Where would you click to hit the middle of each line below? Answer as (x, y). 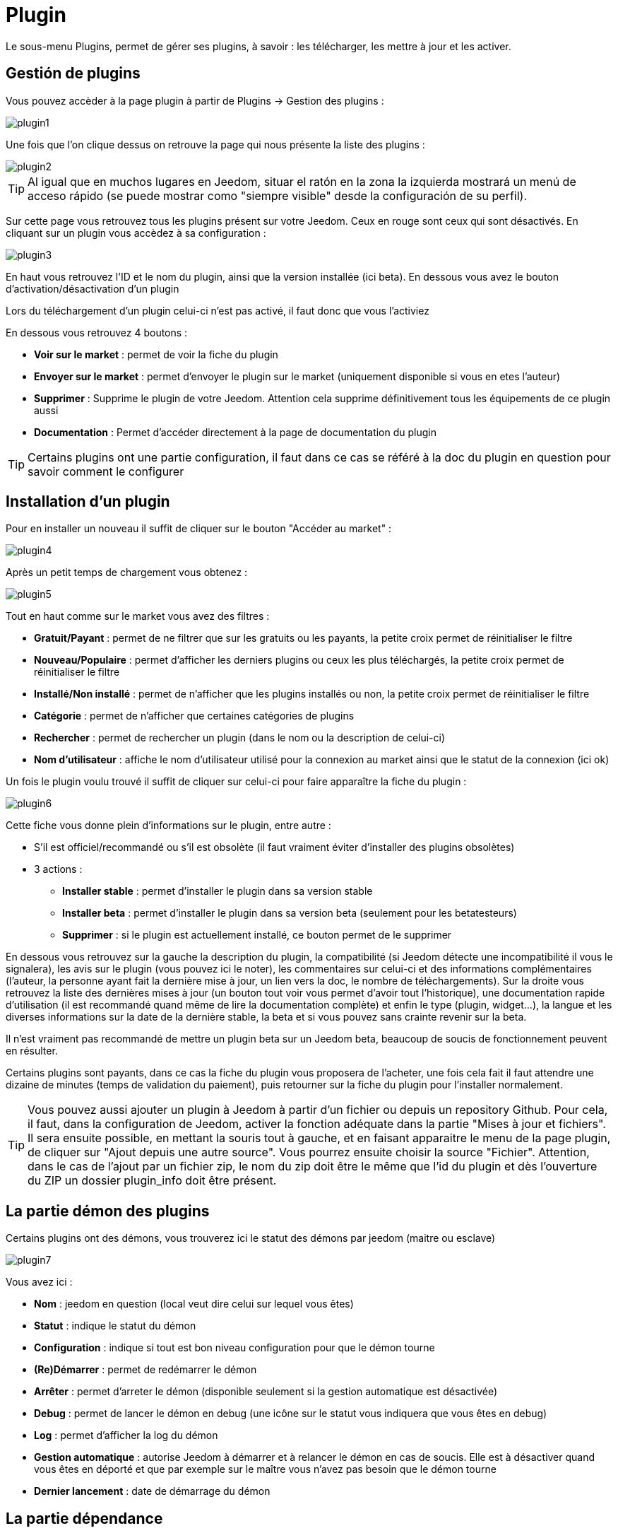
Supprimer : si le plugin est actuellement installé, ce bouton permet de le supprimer (257, 935)
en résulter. (32, 1051)
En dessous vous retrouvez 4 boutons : (97, 332)
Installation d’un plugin (88, 502)
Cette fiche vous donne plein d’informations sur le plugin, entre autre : (168, 826)
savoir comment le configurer (106, 471)
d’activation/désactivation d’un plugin (93, 288)
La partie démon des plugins (108, 1211)
